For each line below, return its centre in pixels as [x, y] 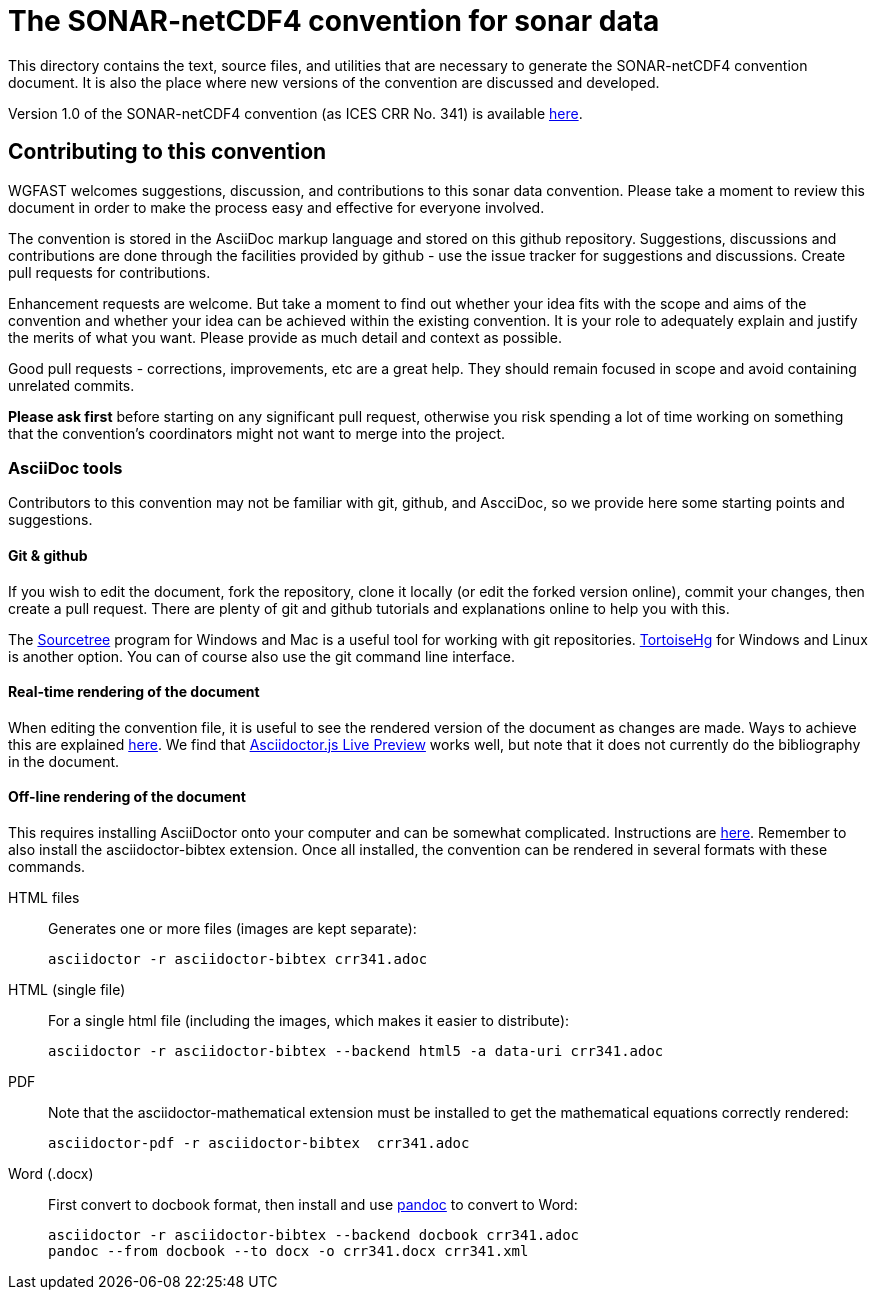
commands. [47, 866]
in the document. [64, 761]
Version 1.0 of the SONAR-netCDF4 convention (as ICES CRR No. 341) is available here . [295, 113]
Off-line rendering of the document [127, 797]
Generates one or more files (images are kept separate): [232, 928]
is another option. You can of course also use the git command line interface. [261, 656]
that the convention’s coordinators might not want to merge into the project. [257, 433]
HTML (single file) [67, 989]
